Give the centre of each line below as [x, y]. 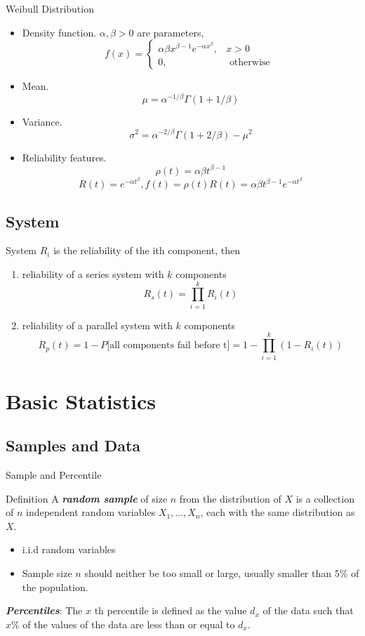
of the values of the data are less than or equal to [129, 624]
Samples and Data [73, 445]
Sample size [47, 573]
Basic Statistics [81, 400]
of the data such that [308, 610]
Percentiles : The [44, 610]
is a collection [325, 498]
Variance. [42, 121]
